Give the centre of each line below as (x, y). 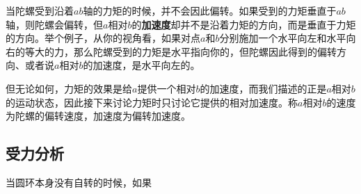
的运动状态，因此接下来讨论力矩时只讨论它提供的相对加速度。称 (152, 102)
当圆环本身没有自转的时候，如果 (79, 182)
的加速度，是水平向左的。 (142, 65)
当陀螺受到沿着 (40, 10)
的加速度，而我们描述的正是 (263, 88)
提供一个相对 (167, 88)
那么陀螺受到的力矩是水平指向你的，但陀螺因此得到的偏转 (205, 51)
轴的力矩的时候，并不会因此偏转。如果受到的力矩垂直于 (210, 10)
